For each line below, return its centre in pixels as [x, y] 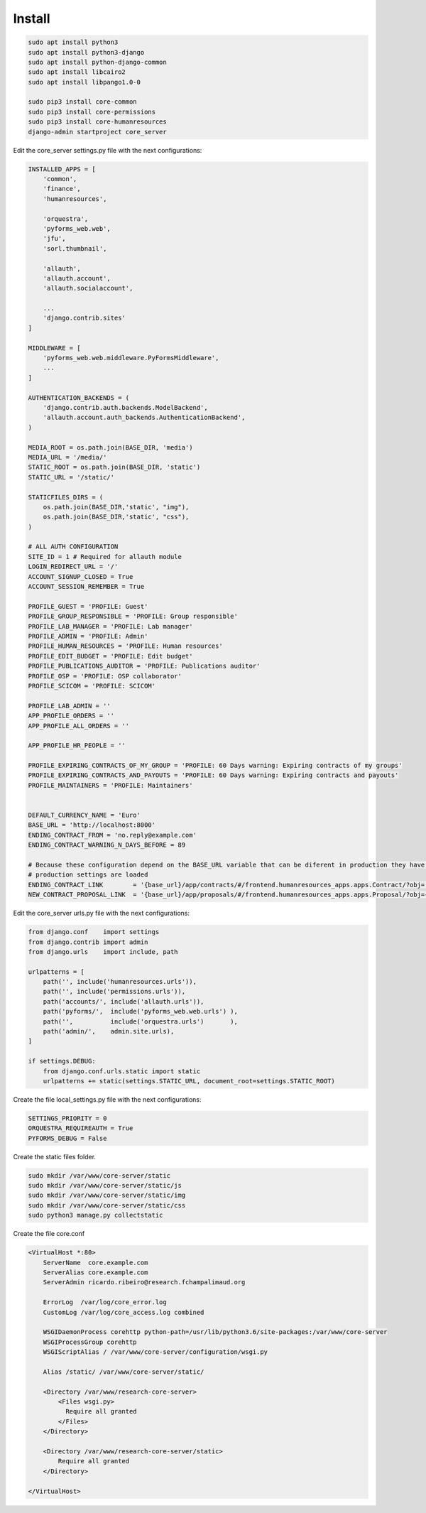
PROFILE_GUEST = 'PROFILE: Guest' [88, 606]
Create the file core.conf [49, 1234]
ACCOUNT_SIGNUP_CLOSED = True [81, 576]
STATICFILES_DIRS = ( [66, 497]
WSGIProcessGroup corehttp [90, 1342]
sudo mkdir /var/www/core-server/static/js [105, 1186]
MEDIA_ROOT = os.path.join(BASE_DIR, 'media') [110, 447]
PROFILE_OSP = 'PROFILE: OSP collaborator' [105, 676]
